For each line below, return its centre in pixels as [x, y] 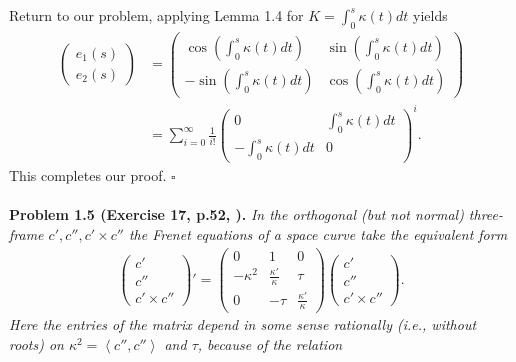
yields [430, 15]
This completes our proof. [88, 175]
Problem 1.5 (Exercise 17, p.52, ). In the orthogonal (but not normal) [236, 214]
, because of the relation [270, 344]
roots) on [36, 344]
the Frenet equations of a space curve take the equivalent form [318, 233]
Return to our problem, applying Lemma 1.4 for [156, 15]
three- [486, 214]
